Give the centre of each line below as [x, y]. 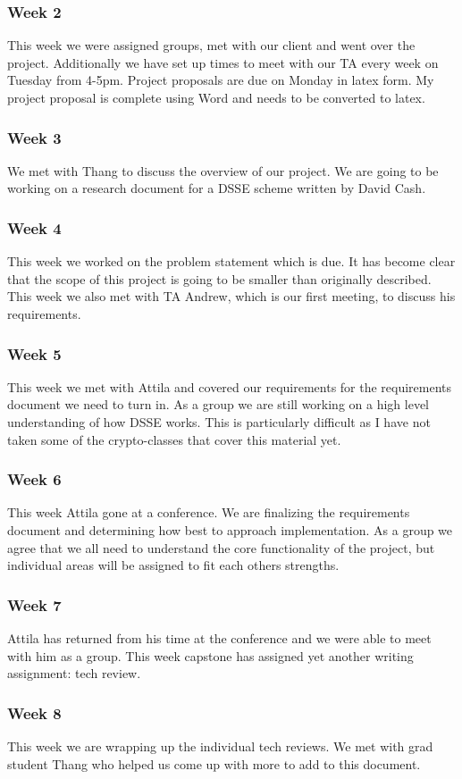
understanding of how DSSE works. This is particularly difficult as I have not [219, 422]
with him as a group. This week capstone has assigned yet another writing [210, 655]
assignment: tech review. [74, 673]
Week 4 [34, 227]
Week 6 [34, 479]
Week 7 [34, 604]
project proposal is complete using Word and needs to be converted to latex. [216, 97]
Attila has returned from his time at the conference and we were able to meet [219, 638]
